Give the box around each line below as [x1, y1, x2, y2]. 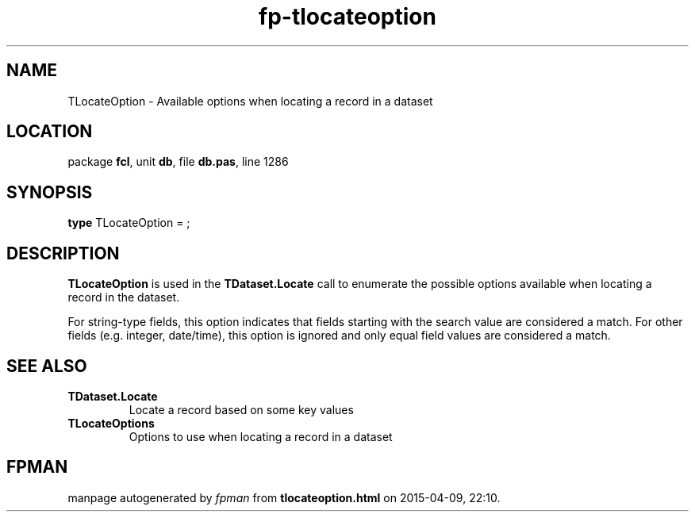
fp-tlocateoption [259, 3, 436, 30]
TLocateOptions [67, 416, 155, 430]
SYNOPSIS [6, 182, 93, 202]
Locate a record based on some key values [129, 402, 354, 416]
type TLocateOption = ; [67, 216, 190, 230]
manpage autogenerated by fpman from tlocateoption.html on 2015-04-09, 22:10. [67, 490, 501, 505]
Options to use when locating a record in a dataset [129, 429, 393, 443]
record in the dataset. [67, 290, 180, 305]
